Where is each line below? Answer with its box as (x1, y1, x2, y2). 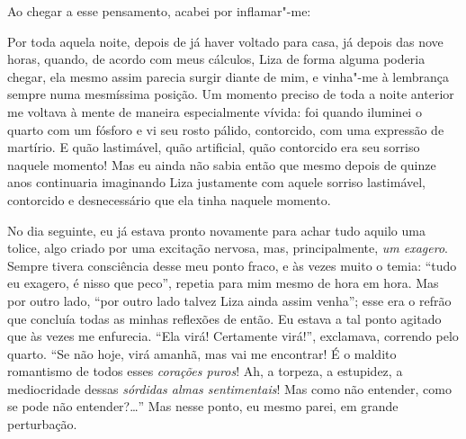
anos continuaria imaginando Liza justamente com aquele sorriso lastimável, (7, 173, 426, 192)
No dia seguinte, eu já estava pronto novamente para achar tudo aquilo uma (7, 220, 426, 239)
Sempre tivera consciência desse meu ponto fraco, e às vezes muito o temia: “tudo (7, 255, 457, 274)
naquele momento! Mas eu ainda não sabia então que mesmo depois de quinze (7, 155, 436, 174)
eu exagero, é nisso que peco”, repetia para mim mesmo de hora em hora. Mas (7, 273, 439, 292)
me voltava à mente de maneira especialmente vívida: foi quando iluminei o (7, 102, 422, 121)
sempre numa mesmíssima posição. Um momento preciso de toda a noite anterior (7, 85, 454, 103)
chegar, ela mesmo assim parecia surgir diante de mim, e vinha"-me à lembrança (7, 67, 449, 85)
